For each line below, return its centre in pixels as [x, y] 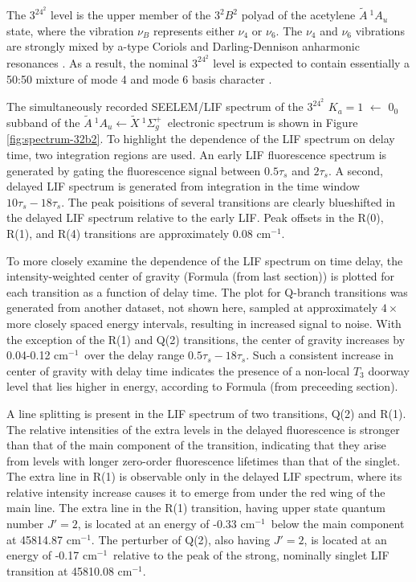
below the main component [338, 524]
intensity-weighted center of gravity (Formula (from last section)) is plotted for [200, 276]
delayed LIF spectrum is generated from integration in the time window [183, 186]
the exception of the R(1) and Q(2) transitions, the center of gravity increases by [206, 339]
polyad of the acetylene [298, 15]
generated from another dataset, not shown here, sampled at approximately [192, 307]
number [25, 524]
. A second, [356, 170]
